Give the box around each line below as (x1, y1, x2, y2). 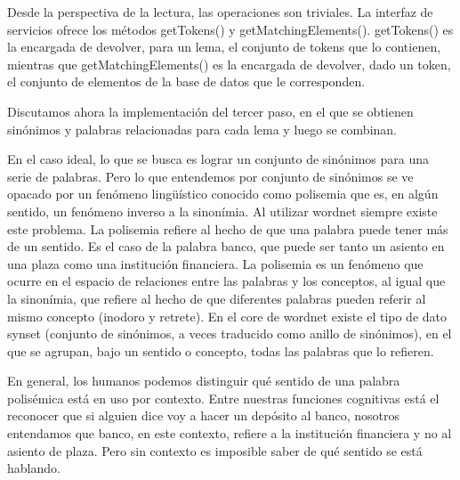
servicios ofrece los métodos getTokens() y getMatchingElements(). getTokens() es (7, 20, 454, 38)
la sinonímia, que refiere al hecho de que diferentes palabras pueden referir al (7, 289, 426, 307)
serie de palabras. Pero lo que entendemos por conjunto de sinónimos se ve (7, 167, 414, 185)
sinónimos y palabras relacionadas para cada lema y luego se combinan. (7, 119, 397, 138)
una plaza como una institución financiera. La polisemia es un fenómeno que (7, 254, 424, 273)
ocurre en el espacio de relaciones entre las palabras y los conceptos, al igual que (7, 272, 446, 290)
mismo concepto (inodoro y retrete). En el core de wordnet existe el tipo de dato (7, 306, 448, 325)
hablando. (7, 459, 61, 477)
